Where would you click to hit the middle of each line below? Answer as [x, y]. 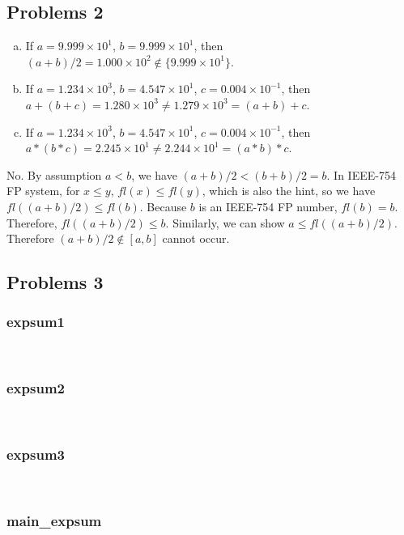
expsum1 [36, 322]
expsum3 [36, 454]
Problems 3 [55, 282]
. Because [163, 206]
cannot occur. [196, 238]
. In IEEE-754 [361, 174]
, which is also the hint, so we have [289, 191]
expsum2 [36, 388]
